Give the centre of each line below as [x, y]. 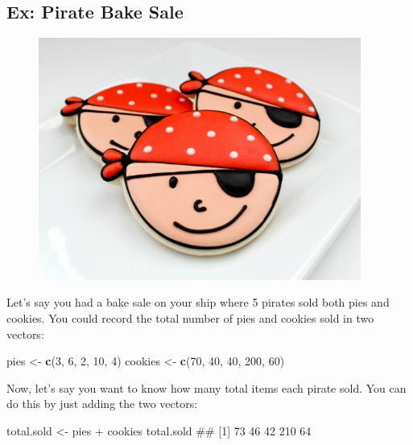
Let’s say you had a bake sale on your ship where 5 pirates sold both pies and [198, 302]
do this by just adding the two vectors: [102, 404]
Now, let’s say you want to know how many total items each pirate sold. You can [206, 387]
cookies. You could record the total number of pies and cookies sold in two [190, 318]
